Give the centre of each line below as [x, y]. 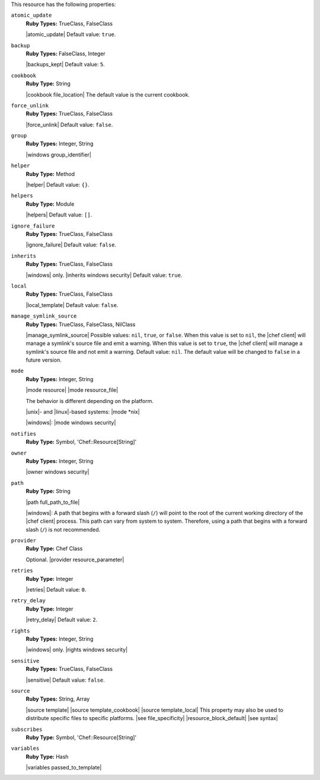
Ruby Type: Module [50, 204]
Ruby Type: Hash [47, 756]
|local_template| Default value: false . [72, 305]
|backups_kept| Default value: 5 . [65, 65]
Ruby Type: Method [50, 174]
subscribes [27, 729]
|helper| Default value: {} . [58, 185]
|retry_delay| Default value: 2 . [62, 620]
